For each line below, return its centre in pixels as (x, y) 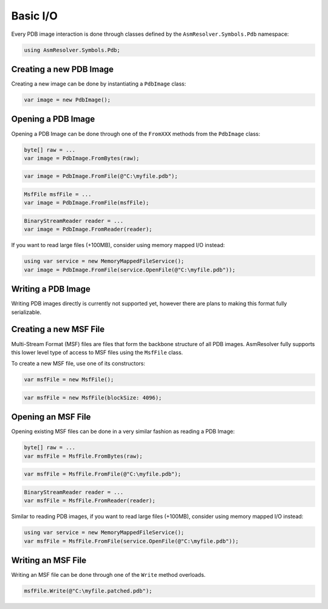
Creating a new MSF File (58, 329)
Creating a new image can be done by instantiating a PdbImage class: (99, 84)
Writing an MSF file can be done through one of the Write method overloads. (108, 575)
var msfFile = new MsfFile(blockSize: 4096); (93, 397)
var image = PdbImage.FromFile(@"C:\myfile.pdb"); (101, 176)
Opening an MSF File (51, 417)
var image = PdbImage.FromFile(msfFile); (87, 203)
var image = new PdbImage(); (67, 100)
